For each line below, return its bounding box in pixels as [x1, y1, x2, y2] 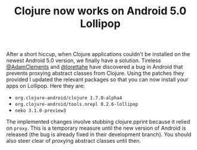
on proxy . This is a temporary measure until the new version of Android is [6, 124, 186, 132]
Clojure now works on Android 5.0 [14, 4, 187, 18]
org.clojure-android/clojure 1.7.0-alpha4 [14, 95, 122, 101]
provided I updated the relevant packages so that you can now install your [6, 76, 189, 83]
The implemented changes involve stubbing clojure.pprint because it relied [6, 118, 190, 125]
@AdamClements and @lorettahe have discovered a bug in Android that [6, 63, 183, 71]
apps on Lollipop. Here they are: [6, 82, 85, 90]
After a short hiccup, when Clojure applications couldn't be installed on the [6, 51, 190, 58]
